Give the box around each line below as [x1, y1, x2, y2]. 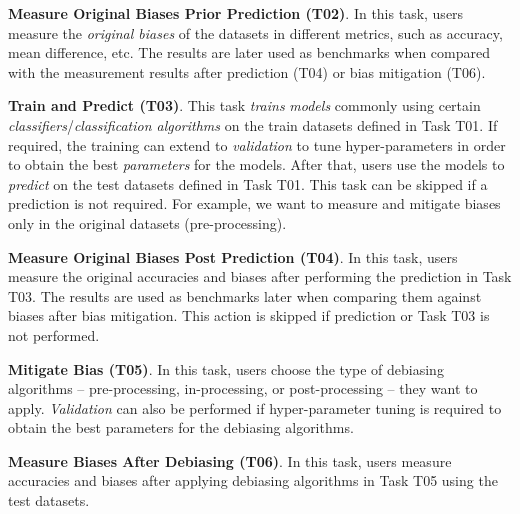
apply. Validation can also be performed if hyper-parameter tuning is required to [8, 397, 502, 418]
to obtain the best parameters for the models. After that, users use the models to [8, 154, 505, 175]
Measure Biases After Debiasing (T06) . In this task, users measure [8, 450, 452, 471]
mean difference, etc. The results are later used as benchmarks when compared [8, 42, 490, 63]
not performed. [8, 324, 100, 345]
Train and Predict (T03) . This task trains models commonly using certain [8, 95, 481, 116]
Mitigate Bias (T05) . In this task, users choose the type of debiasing [8, 358, 444, 379]
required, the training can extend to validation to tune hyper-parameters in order [8, 134, 506, 155]
